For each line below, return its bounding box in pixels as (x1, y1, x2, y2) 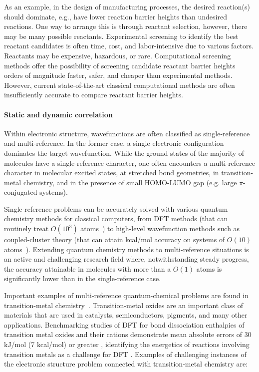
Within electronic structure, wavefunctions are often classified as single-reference (4, 128, 250, 138)
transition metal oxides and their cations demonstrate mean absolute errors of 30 (4, 329, 252, 340)
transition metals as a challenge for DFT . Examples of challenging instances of (4, 349, 247, 359)
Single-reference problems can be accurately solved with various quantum (4, 203, 228, 214)
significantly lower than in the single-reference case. (4, 273, 161, 284)
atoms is (196, 263, 222, 274)
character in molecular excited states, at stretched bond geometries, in (4, 167, 219, 178)
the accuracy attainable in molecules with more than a (4, 263, 171, 274)
